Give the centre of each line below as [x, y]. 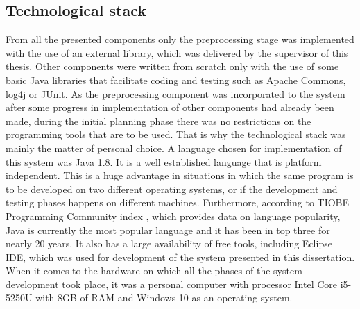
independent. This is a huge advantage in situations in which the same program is [180, 175]
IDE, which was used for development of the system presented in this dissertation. [180, 257]
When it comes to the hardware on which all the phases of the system [154, 270]
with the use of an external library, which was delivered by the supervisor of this [177, 52]
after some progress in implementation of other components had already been [170, 107]
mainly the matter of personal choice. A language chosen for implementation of [174, 148]
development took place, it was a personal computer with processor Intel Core [172, 284]
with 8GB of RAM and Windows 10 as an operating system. [164, 298]
